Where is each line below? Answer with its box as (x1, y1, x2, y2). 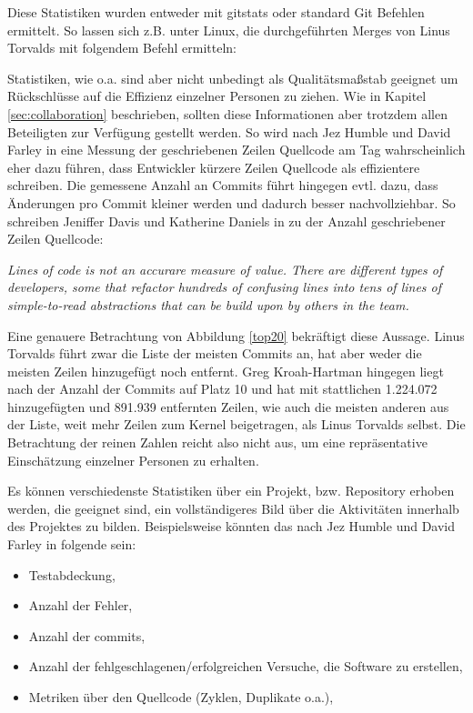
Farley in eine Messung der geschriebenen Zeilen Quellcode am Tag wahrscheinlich (7, 140, 466, 159)
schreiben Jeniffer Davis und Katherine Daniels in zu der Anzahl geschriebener (7, 211, 446, 230)
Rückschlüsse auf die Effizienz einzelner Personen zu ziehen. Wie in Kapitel (7, 86, 427, 105)
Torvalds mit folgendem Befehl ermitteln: (7, 38, 236, 57)
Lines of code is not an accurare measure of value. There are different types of (7, 259, 443, 278)
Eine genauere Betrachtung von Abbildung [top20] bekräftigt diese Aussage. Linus (7, 326, 465, 345)
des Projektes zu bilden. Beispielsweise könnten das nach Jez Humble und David (7, 517, 456, 536)
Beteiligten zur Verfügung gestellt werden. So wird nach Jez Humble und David (7, 122, 451, 141)
